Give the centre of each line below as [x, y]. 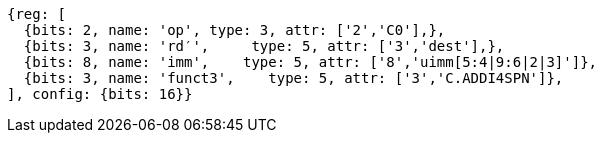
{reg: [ [37, 14]
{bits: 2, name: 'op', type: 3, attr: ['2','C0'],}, [234, 30]
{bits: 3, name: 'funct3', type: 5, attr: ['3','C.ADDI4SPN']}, [293, 78]
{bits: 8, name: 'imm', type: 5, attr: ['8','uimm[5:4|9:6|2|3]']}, [310, 62]
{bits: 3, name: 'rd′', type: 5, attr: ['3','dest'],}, [264, 46]
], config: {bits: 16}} [100, 94]
